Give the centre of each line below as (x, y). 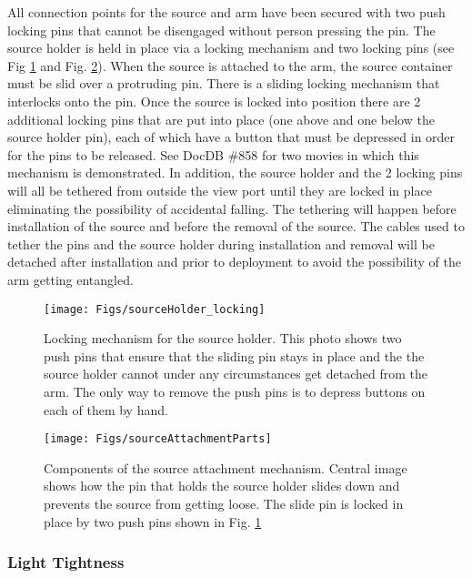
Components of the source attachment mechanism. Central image (226, 467)
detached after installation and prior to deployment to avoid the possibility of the (234, 262)
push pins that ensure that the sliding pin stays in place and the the (234, 355)
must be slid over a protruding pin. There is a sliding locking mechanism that (224, 83)
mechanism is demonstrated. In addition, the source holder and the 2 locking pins (235, 172)
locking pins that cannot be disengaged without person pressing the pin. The (221, 30)
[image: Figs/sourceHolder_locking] (155, 309)
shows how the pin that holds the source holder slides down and (222, 486)
